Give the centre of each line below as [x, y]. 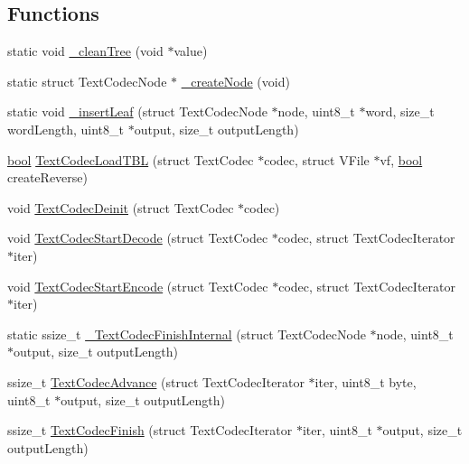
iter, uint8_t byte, [366, 381]
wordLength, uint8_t [66, 129]
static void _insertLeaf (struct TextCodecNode [137, 111]
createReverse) [47, 177]
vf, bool [401, 159]
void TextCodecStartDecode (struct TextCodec [138, 238]
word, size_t [400, 111]
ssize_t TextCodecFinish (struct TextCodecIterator [150, 430]
